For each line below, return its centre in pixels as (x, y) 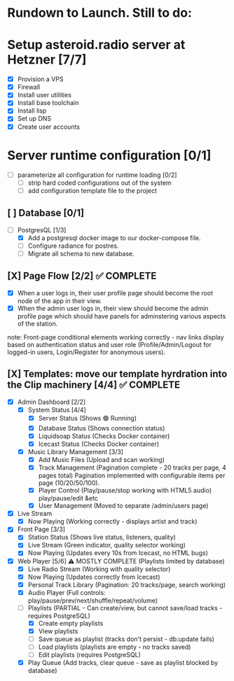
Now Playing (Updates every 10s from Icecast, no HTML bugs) (118, 553)
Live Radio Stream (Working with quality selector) (99, 569)
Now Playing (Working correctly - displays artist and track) (112, 521)
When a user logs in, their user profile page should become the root (115, 293)
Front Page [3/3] (41, 529)
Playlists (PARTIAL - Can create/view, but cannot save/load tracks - (125, 608)
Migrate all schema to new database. (81, 253)
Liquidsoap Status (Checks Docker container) (104, 436)
